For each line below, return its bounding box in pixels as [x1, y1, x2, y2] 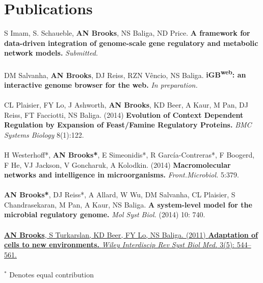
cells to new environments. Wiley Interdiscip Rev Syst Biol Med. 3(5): [4, 239, 234, 250]
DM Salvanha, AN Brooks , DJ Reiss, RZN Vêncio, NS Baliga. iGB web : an [4, 68, 246, 80]
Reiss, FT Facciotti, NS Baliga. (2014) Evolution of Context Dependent [4, 109, 244, 120]
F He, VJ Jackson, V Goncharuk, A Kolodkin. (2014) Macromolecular [4, 159, 231, 170]
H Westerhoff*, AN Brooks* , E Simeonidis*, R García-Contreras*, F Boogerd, [4, 149, 255, 160]
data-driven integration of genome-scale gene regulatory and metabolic [4, 37, 258, 48]
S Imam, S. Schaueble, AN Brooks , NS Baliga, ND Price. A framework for [4, 28, 250, 38]
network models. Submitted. [4, 47, 98, 58]
